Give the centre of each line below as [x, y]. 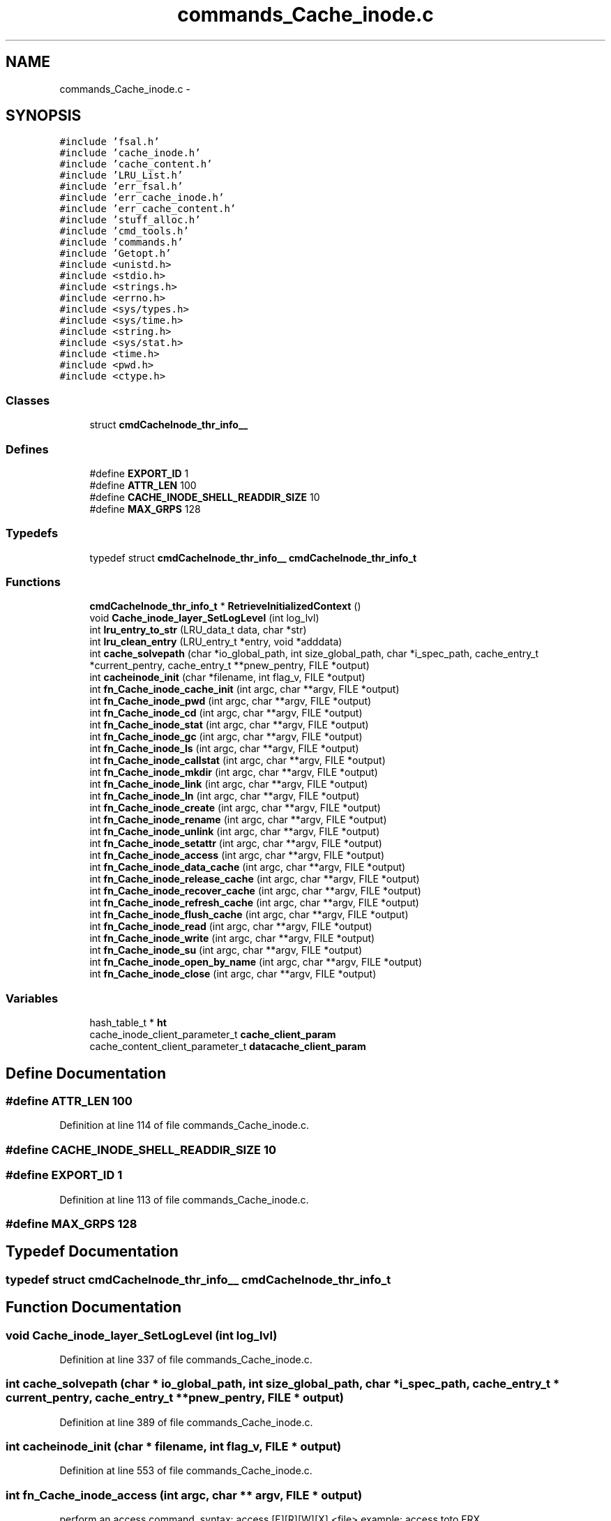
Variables [32, 998]
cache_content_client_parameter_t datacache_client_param [228, 1047]
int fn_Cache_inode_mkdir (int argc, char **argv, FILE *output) [234, 772]
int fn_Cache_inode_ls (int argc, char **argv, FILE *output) [224, 749]
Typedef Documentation [92, 1252]
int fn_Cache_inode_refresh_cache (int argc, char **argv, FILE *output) [254, 903]
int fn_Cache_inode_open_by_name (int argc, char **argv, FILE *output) [256, 962]
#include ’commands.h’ [121, 242]
